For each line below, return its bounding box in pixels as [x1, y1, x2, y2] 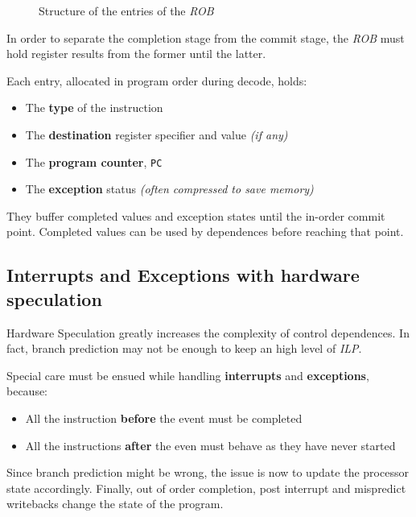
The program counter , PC [25, 153, 163, 170]
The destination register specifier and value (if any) [25, 126, 288, 143]
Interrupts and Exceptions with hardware [6, 263, 360, 287]
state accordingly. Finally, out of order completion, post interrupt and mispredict [6, 479, 406, 496]
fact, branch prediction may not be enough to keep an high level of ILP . [6, 340, 362, 357]
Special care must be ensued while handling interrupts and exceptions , [6, 366, 369, 383]
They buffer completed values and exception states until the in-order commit [6, 207, 385, 224]
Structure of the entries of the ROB [39, 2, 214, 19]
